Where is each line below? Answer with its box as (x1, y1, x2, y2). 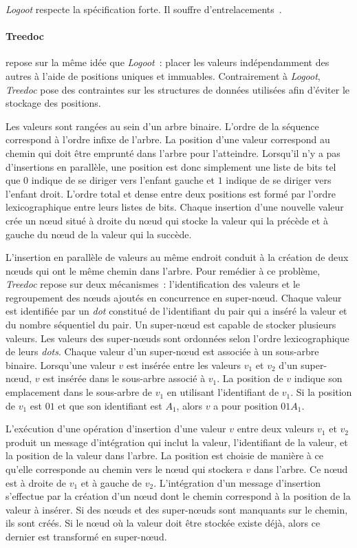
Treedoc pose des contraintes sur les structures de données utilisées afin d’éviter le (6, 82, 349, 96)
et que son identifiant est (58, 398, 162, 412)
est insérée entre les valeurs (126, 357, 241, 372)
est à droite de (6, 475, 66, 489)
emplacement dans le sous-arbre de (6, 385, 152, 399)
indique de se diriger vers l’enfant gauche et (31, 173, 215, 187)
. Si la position (290, 385, 352, 399)
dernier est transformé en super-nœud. (6, 529, 167, 543)
